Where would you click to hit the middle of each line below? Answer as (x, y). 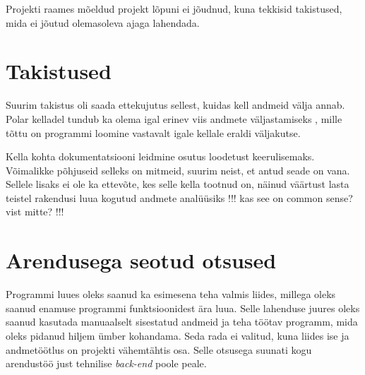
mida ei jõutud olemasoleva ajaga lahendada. (103, 22)
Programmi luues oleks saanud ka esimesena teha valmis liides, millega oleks (171, 294)
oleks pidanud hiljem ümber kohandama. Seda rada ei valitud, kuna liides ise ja (178, 335)
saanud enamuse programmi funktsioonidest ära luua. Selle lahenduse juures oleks (183, 308)
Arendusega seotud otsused (141, 260)
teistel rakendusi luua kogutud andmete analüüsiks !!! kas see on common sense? (179, 197)
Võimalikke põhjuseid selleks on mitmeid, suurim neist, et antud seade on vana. (178, 170)
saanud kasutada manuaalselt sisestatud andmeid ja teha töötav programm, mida (182, 322)
